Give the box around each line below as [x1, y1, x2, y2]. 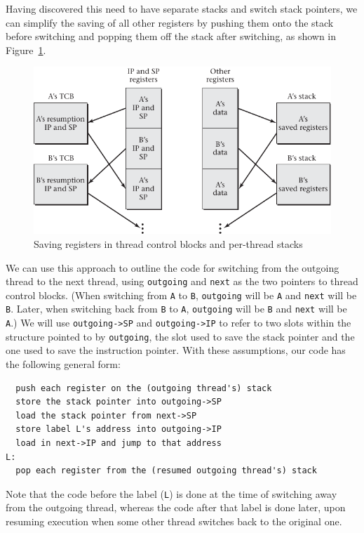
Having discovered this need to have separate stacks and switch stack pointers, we [6, 1, 358, 15]
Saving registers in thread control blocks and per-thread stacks [34, 236, 303, 251]
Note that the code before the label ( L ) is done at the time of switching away [6, 486, 337, 501]
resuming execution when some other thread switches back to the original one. [6, 513, 342, 528]
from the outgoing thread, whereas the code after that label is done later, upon [6, 500, 346, 515]
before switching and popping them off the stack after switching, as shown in [6, 29, 337, 44]
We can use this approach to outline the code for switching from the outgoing [6, 260, 339, 275]
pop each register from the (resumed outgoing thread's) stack [15, 466, 317, 476]
